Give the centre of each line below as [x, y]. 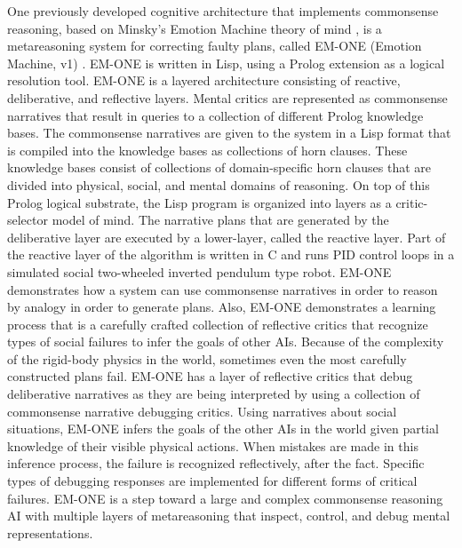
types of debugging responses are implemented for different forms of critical [212, 481]
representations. [50, 532]
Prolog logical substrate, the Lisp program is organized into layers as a [199, 202]
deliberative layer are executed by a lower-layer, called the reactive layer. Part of [227, 237]
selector [28, 220]
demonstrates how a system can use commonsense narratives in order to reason [223, 289]
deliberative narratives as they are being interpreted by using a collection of [214, 394]
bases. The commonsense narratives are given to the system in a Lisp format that [229, 133]
